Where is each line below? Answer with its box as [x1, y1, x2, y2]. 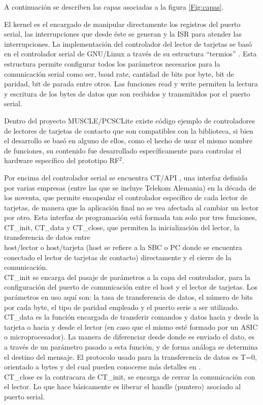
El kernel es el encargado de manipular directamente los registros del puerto [4, 18, 241, 29]
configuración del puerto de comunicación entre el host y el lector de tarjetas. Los [4, 282, 258, 292]
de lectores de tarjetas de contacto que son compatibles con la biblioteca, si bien [4, 125, 253, 136]
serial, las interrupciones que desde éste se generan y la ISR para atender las [4, 28, 242, 39]
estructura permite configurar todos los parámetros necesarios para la [4, 58, 220, 69]
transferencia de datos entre [4, 232, 90, 242]
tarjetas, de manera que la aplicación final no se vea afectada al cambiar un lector [4, 202, 259, 212]
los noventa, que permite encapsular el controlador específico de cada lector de [4, 192, 248, 203]
